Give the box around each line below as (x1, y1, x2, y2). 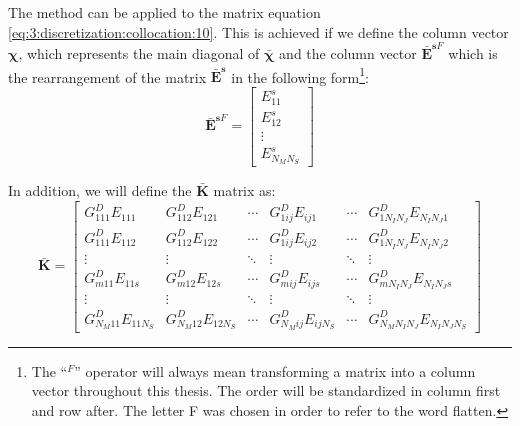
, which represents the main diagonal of (18, 42, 260, 63)
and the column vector (279, 42, 417, 63)
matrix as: (213, 180, 276, 201)
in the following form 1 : (231, 63, 370, 87)
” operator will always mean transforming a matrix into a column (74, 360, 476, 381)
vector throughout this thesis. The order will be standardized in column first (31, 380, 501, 401)
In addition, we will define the (8, 180, 192, 201)
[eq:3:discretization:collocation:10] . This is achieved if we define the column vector (8, 21, 509, 42)
